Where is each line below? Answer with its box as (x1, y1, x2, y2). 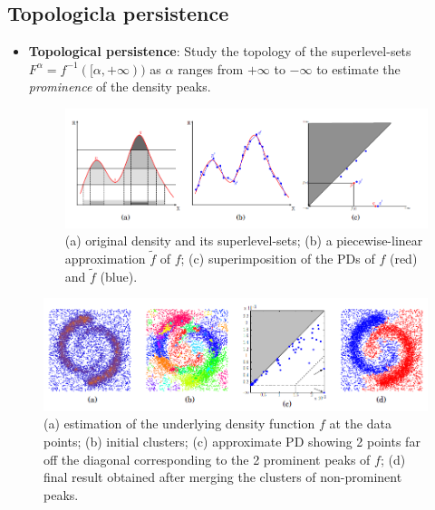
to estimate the (316, 59, 401, 78)
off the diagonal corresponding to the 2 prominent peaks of (43, 449, 371, 468)
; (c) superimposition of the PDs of (180, 248, 375, 267)
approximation (64, 248, 146, 267)
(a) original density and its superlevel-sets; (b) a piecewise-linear (64, 231, 423, 250)
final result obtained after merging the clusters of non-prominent (43, 467, 402, 486)
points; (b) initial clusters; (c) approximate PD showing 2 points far (43, 431, 420, 450)
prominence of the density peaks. (28, 77, 211, 96)
